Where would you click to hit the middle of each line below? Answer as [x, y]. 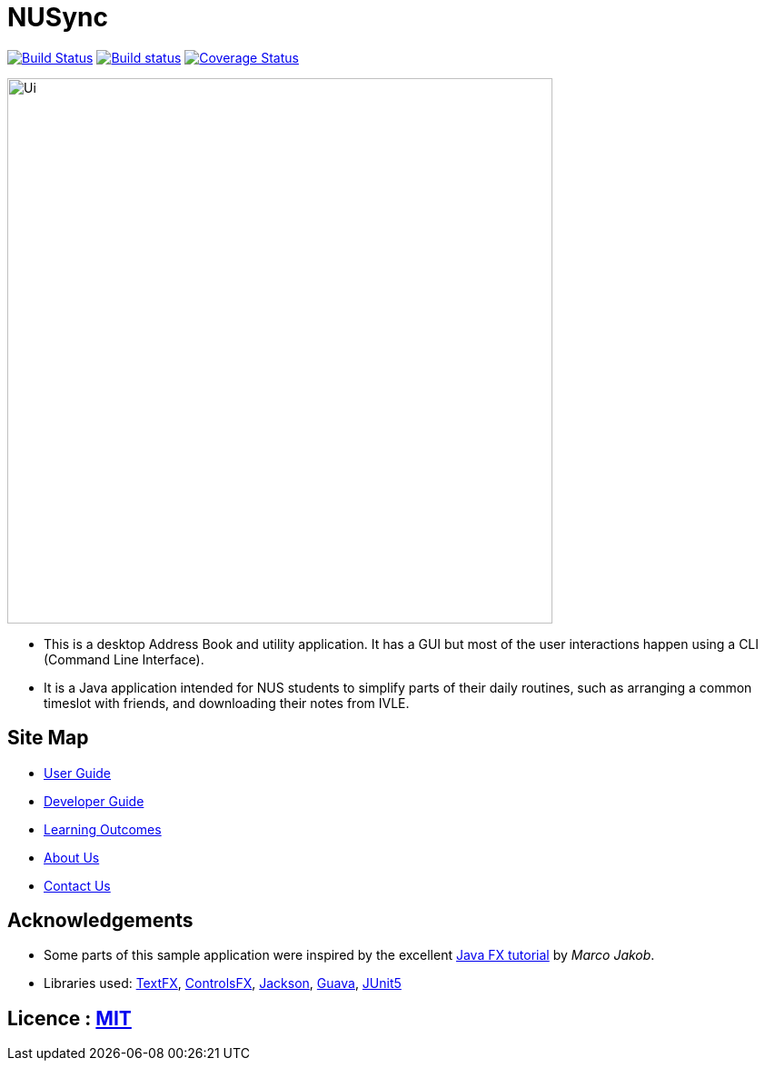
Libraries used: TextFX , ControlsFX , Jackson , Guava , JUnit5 [223, 983]
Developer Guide [94, 801]
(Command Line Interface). [124, 659]
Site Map [48, 738]
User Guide [78, 773]
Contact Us [77, 885]
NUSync [58, 17]
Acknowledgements [100, 921]
